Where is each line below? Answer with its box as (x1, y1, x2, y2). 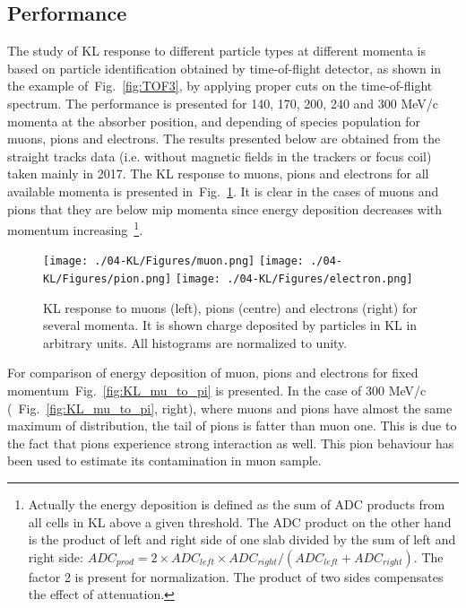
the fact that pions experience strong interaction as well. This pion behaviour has (7, 433, 454, 452)
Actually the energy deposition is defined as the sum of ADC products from (28, 495, 445, 514)
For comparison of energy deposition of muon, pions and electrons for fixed (7, 363, 419, 382)
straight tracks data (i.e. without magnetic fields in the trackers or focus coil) (7, 146, 432, 165)
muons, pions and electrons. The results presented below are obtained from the (7, 129, 441, 148)
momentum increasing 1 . (7, 218, 143, 239)
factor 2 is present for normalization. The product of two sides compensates (28, 567, 444, 586)
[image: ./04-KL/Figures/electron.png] (175, 273, 413, 286)
